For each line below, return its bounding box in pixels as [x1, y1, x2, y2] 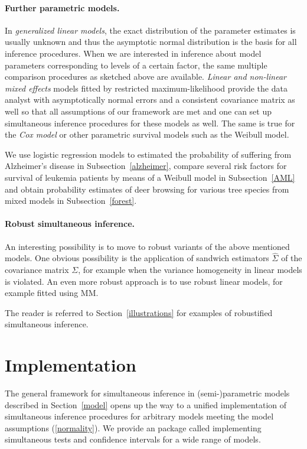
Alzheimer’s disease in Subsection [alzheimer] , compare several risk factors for [5, 160, 287, 172]
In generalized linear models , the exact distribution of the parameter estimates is [5, 24, 296, 36]
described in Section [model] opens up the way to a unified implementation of [5, 398, 287, 411]
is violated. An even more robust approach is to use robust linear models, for [5, 275, 283, 287]
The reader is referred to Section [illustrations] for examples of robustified [5, 306, 273, 318]
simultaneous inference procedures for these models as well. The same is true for [5, 116, 295, 129]
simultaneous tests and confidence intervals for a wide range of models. [5, 433, 261, 445]
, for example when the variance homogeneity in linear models [78, 263, 302, 275]
